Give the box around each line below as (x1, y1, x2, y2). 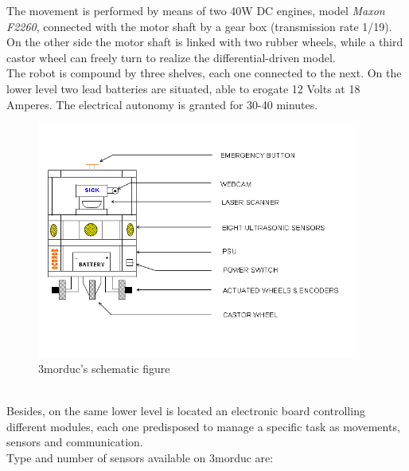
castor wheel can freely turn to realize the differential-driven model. (6, 49, 336, 65)
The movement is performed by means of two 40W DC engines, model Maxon (6, 2, 385, 18)
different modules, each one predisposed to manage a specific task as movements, (6, 418, 400, 434)
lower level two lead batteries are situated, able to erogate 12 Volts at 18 (6, 80, 360, 96)
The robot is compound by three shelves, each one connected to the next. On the (6, 65, 402, 81)
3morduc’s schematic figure (38, 359, 170, 376)
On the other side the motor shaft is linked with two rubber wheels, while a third (6, 33, 403, 50)
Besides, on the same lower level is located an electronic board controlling (6, 402, 365, 419)
